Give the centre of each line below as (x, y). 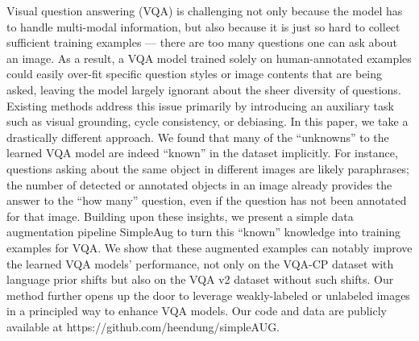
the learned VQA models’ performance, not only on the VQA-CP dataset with (200, 263)
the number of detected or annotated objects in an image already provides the (199, 184)
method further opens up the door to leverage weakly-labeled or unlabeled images (208, 295)
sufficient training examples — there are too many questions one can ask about (202, 42)
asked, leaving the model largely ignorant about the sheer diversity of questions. (204, 89)
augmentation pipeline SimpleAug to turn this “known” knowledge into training (204, 232)
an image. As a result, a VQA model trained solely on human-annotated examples (209, 58)
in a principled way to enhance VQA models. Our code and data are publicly (197, 311)
